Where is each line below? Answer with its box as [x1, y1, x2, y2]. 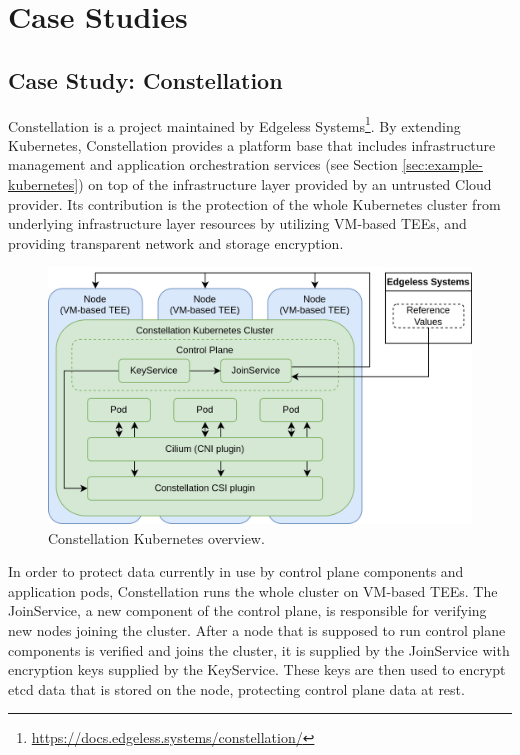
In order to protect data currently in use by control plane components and [8, 561, 464, 582]
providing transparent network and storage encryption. [8, 232, 344, 253]
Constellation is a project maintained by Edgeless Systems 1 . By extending [8, 112, 461, 136]
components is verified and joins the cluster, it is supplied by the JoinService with [8, 639, 510, 660]
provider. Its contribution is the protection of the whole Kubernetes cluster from [8, 193, 501, 214]
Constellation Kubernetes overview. [48, 527, 265, 548]
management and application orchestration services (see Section [8, 154, 398, 175]
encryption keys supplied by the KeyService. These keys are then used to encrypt [8, 659, 506, 680]
